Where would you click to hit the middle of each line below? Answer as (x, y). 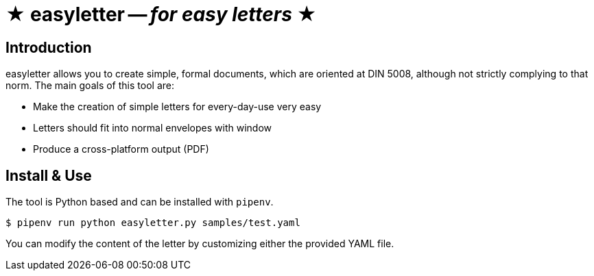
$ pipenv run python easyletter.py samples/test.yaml (153, 223)
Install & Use (49, 175)
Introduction (49, 47)
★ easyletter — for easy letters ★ (161, 14)
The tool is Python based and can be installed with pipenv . (140, 202)
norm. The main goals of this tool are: (90, 86)
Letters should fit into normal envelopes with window (153, 128)
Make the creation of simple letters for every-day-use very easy (177, 107)
